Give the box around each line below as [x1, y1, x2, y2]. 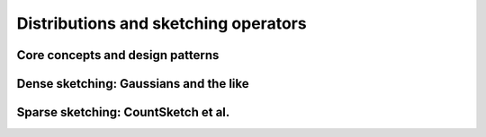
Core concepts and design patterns [16, 47, 220, 63]
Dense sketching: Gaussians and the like [16, 76, 249, 91]
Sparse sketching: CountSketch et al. [16, 105, 230, 120]
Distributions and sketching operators [16, 13, 307, 33]
